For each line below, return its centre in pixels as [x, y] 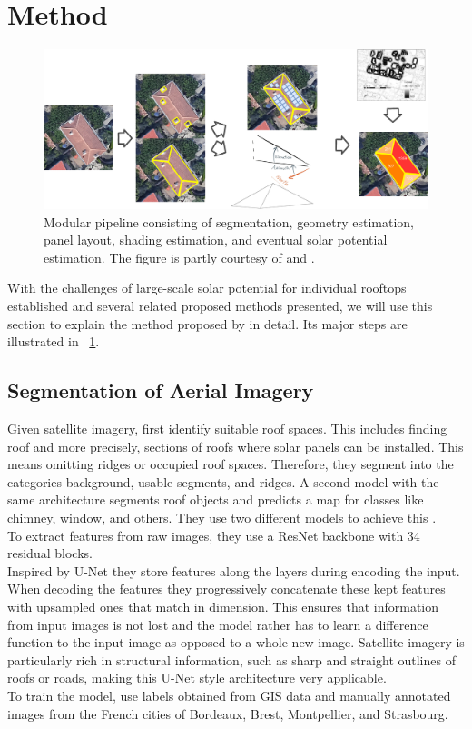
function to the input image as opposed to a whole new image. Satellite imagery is [236, 642]
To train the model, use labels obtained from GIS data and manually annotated [229, 695]
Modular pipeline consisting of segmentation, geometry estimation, [229, 221]
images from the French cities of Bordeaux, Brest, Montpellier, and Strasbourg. [228, 713]
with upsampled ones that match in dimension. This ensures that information [223, 606]
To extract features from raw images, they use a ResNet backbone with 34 [214, 535]
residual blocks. [50, 553]
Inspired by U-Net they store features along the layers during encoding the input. [234, 570]
